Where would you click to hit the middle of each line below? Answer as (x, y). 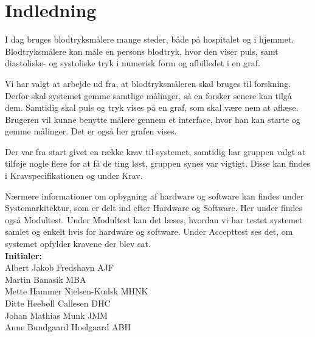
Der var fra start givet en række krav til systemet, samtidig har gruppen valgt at (155, 151)
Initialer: (24, 255)
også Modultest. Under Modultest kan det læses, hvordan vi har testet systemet (154, 219)
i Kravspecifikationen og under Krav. (74, 175)
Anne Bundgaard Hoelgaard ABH (68, 327)
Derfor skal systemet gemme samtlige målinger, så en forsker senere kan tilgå (148, 95)
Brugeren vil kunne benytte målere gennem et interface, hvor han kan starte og (153, 119)
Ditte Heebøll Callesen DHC (58, 303)
